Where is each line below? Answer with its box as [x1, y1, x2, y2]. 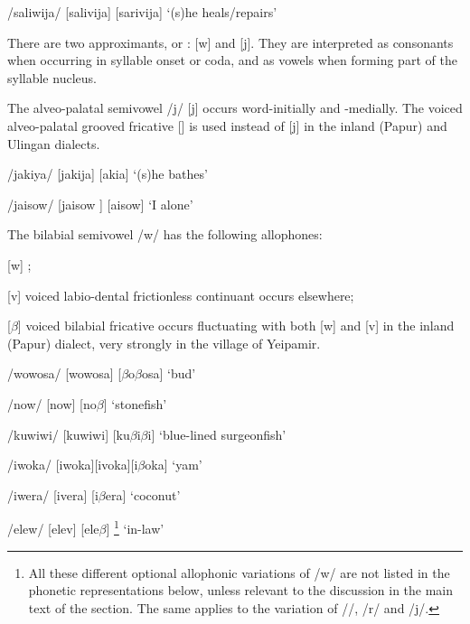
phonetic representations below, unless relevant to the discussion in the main [28, 581, 454, 600]
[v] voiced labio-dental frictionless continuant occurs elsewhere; [7, 285, 354, 304]
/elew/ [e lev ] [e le [7, 518, 99, 537]
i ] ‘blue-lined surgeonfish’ [147, 424, 287, 443]
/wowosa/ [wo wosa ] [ [7, 364, 122, 383]
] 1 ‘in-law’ [106, 517, 164, 537]
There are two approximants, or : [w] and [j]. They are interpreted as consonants [7, 33, 454, 51]
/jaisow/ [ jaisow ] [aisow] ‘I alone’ [7, 194, 193, 213]
